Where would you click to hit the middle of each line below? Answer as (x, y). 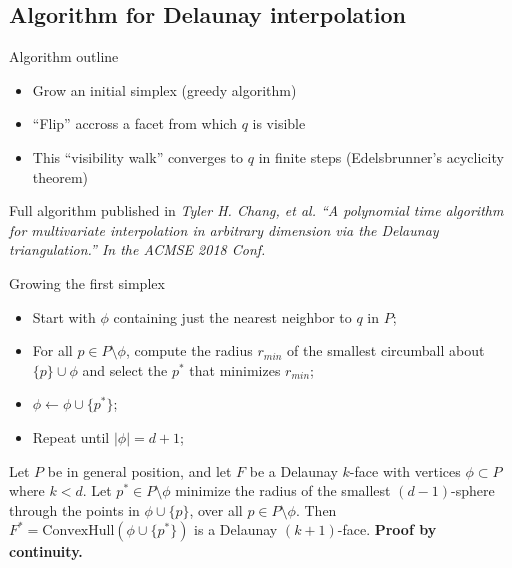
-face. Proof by (387, 529)
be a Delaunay (293, 470)
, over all (216, 509)
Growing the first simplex (87, 282)
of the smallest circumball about (386, 350)
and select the (125, 369)
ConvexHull (78, 531)
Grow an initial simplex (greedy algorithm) (164, 89)
